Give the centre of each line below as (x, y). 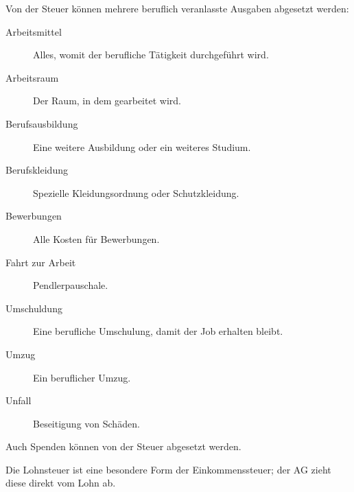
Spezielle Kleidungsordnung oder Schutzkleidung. (136, 192)
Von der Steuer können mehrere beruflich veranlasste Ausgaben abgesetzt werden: (177, 8)
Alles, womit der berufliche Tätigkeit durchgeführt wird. (151, 55)
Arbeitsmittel (34, 31)
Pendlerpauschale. (71, 285)
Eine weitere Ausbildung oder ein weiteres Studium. (142, 147)
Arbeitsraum (32, 77)
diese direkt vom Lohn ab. (61, 483)
